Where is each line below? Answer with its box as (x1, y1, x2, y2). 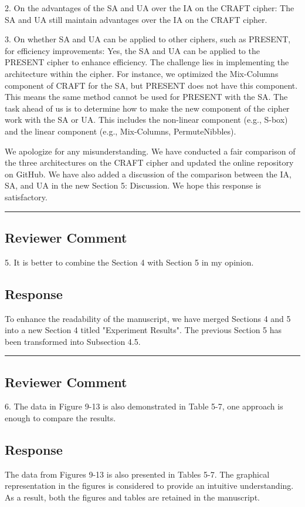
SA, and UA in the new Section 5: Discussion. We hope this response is (5, 179, 262, 192)
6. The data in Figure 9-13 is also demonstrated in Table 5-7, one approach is (5, 400, 283, 412)
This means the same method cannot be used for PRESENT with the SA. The (5, 90, 288, 103)
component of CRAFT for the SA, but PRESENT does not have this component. (5, 79, 298, 91)
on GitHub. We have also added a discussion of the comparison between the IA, (5, 167, 292, 180)
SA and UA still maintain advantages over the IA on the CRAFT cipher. (5, 13, 267, 25)
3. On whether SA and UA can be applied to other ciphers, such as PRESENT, (5, 33, 291, 45)
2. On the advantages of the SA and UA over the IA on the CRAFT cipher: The (5, 2, 294, 14)
